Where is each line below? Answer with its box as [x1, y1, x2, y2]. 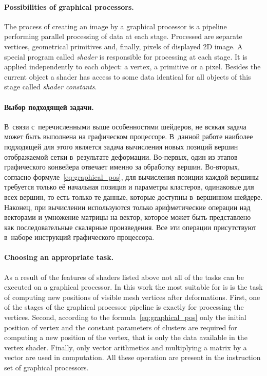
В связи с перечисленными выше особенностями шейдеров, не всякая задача [4, 121, 246, 131]
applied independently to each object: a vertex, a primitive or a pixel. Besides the [4, 61, 261, 72]
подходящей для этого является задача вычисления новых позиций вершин [4, 141, 238, 152]
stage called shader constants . [4, 81, 97, 92]
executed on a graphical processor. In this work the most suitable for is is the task [4, 281, 263, 292]
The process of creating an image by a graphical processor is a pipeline [4, 21, 227, 31]
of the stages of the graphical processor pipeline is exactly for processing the [4, 302, 244, 312]
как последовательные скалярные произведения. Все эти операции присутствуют [4, 221, 257, 232]
